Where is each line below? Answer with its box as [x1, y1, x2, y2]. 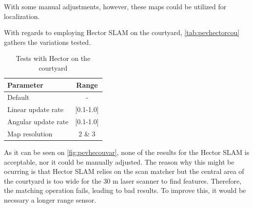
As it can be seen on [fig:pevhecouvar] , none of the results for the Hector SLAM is [4, 147, 250, 157]
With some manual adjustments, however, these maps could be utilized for [4, 1, 227, 11]
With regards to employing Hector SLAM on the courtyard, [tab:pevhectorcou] [4, 27, 240, 38]
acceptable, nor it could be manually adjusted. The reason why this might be [4, 156, 234, 167]
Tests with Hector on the [16, 53, 91, 63]
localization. [4, 11, 40, 21]
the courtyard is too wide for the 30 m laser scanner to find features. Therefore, [4, 175, 242, 186]
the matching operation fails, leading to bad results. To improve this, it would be [4, 185, 246, 195]
